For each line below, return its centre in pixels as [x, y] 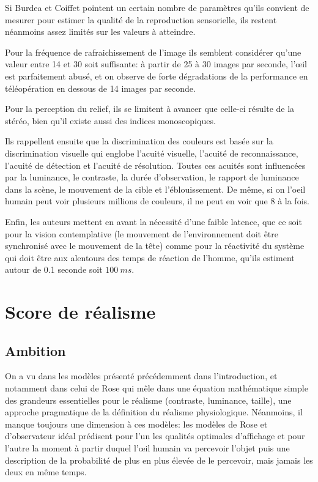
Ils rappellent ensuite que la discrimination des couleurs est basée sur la [139, 141]
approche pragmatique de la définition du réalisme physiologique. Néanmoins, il [154, 412]
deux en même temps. [46, 472]
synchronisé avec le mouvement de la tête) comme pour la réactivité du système [155, 246]
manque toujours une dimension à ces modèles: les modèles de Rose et [136, 424]
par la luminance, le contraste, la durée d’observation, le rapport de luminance [152, 177]
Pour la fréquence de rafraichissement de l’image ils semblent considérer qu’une [153, 52]
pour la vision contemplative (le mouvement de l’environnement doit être [142, 233]
